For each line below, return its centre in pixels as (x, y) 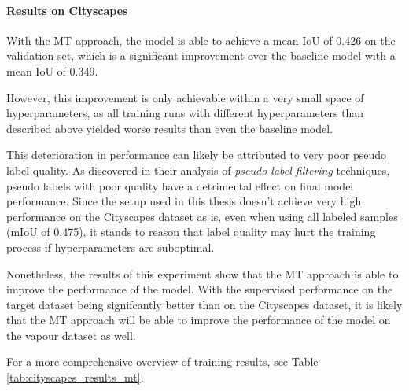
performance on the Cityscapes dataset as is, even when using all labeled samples (202, 216)
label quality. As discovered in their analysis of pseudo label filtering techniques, (198, 170)
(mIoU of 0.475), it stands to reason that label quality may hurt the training (191, 232)
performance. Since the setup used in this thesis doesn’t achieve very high (184, 201)
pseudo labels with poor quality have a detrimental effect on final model (180, 185)
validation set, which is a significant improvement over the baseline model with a (201, 55)
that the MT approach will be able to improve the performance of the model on (199, 320)
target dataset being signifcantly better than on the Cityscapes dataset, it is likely (204, 304)
